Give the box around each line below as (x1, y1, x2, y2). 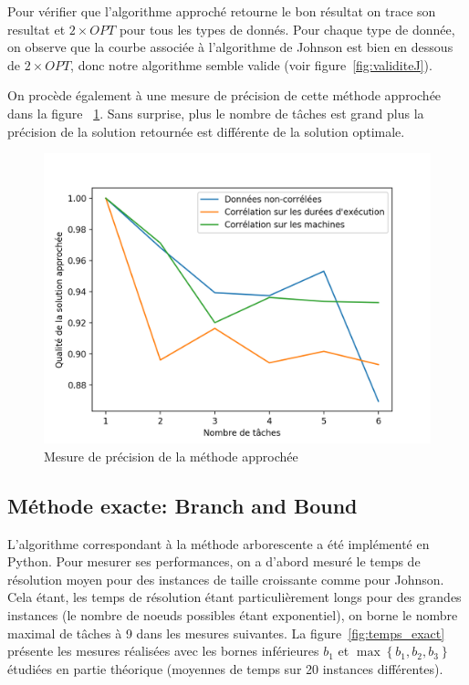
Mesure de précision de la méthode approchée (44, 446, 298, 465)
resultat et (7, 19, 66, 38)
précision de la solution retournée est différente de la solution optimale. (7, 121, 405, 140)
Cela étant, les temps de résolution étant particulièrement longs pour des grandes (7, 587, 462, 607)
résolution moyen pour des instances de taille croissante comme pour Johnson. (7, 569, 444, 588)
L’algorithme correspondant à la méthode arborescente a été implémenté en (7, 534, 430, 553)
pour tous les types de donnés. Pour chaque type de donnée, (119, 19, 455, 38)
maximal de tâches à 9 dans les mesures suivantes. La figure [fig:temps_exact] (7, 623, 445, 642)
